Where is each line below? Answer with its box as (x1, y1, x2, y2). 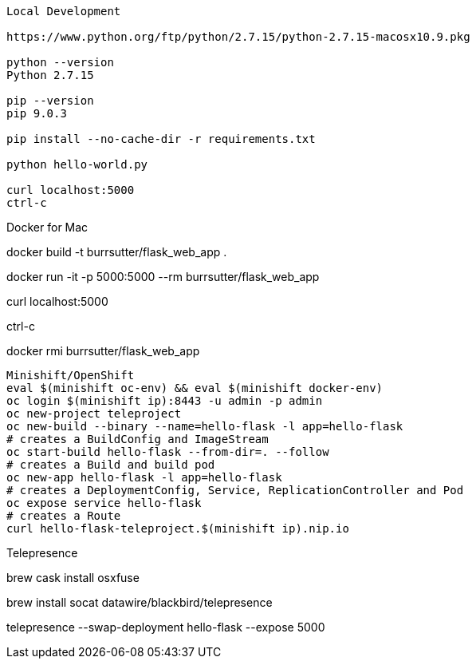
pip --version (6, 94, 94, 107)
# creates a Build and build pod (6, 458, 215, 471)
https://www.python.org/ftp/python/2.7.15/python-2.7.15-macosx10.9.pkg (6, 30, 470, 43)
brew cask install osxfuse (6, 571, 140, 584)
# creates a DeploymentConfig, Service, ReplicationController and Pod (6, 484, 464, 497)
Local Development (6, 5, 121, 18)
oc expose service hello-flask (6, 497, 202, 509)
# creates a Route (6, 509, 121, 522)
